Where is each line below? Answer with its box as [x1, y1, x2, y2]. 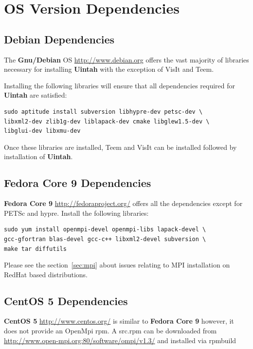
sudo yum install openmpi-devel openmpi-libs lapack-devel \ [4, 226, 206, 233]
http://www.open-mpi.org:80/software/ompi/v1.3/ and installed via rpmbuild [4, 335, 236, 345]
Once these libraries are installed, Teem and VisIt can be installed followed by [4, 142, 237, 152]
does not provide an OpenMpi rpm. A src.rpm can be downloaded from [4, 326, 217, 336]
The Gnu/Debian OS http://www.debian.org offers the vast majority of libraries [4, 54, 249, 64]
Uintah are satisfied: [4, 90, 67, 100]
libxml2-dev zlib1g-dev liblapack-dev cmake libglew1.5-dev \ [4, 118, 210, 125]
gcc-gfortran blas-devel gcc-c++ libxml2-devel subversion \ [4, 235, 206, 243]
